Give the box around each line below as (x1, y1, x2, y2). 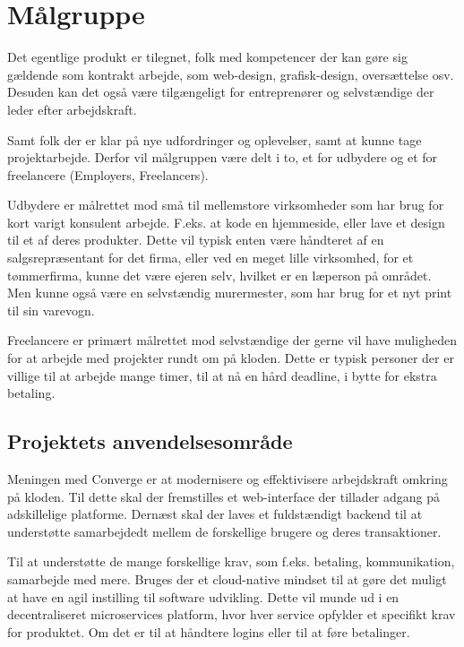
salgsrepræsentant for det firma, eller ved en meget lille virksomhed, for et (7, 248, 414, 267)
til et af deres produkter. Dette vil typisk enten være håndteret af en (7, 230, 384, 249)
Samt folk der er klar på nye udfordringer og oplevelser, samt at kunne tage (7, 130, 422, 149)
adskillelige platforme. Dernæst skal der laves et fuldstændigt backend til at (7, 505, 423, 523)
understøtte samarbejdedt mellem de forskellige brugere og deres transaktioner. (7, 522, 442, 540)
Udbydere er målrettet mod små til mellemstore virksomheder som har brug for (7, 195, 444, 214)
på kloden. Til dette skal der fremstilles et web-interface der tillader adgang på (7, 487, 441, 505)
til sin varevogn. (7, 300, 95, 319)
